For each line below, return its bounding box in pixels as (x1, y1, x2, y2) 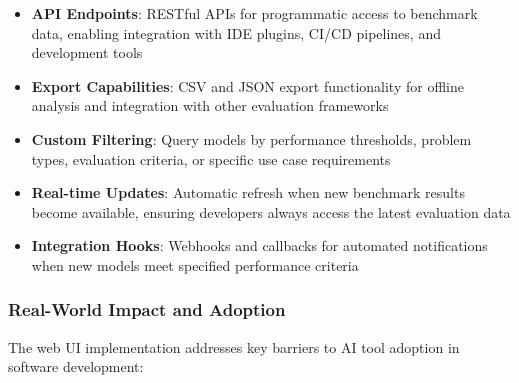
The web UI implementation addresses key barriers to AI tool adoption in (8, 336, 460, 357)
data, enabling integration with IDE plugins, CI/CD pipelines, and (31, 22, 441, 43)
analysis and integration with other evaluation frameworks (31, 95, 389, 116)
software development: (8, 356, 144, 377)
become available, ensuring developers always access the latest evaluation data (31, 201, 511, 222)
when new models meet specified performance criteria (31, 254, 359, 275)
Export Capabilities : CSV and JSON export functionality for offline (31, 75, 464, 96)
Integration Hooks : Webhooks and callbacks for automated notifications (31, 235, 488, 256)
